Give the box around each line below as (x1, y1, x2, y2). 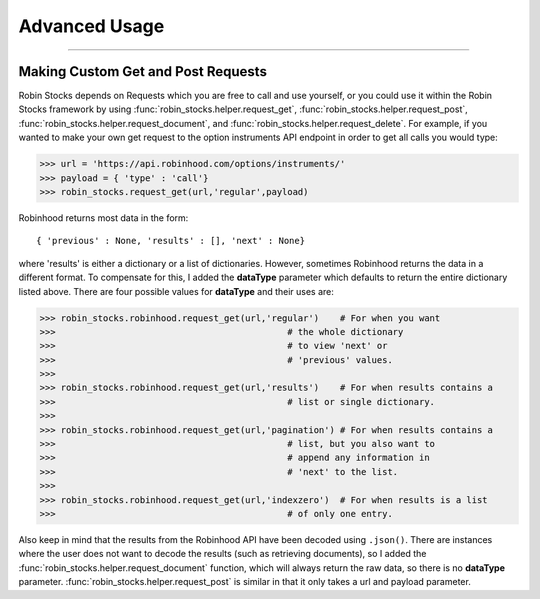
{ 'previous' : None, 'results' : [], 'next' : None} (36, 235, 305, 247)
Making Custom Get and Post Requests (18, 63, 267, 80)
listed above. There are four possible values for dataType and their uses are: (18, 285, 335, 297)
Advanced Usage (18, 15, 165, 37)
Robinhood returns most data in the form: (18, 211, 189, 224)
